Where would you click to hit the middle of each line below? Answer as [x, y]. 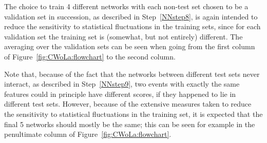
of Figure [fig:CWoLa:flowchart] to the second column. [90, 56]
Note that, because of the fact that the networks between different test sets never [132, 74]
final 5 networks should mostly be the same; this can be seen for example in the [130, 124]
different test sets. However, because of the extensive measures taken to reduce [128, 104]
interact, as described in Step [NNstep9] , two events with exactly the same [122, 84]
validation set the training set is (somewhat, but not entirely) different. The [123, 36]
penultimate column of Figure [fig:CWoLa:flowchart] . [88, 134]
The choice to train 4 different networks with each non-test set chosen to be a [126, 6]
